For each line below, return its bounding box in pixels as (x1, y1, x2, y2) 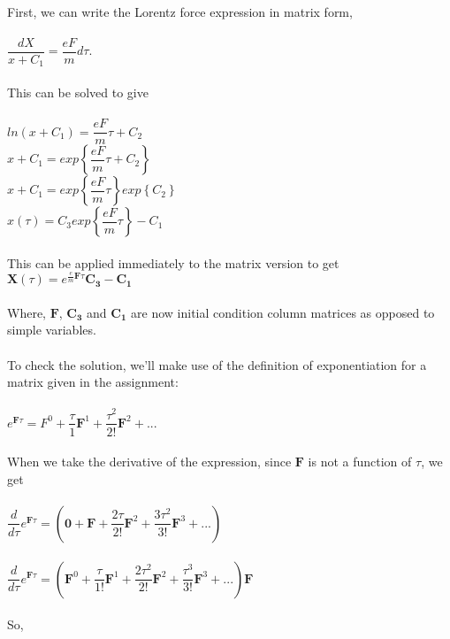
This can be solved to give (7, 82, 149, 101)
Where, (7, 303, 46, 321)
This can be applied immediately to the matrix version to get (7, 253, 339, 272)
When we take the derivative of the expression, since (7, 452, 292, 471)
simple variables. (7, 320, 96, 339)
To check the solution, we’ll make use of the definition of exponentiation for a (7, 355, 427, 373)
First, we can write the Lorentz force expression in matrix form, (7, 2, 353, 20)
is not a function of (308, 452, 412, 471)
